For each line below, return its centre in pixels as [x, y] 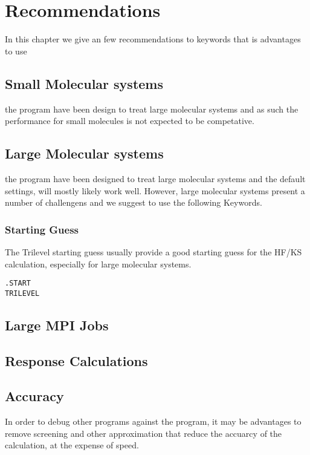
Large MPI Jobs [57, 325]
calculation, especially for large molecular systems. [98, 264]
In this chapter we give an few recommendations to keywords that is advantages [153, 39]
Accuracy [34, 396]
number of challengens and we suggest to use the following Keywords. [134, 202]
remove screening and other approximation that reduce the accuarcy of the [144, 433]
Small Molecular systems [84, 83]
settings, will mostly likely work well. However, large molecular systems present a [155, 190]
